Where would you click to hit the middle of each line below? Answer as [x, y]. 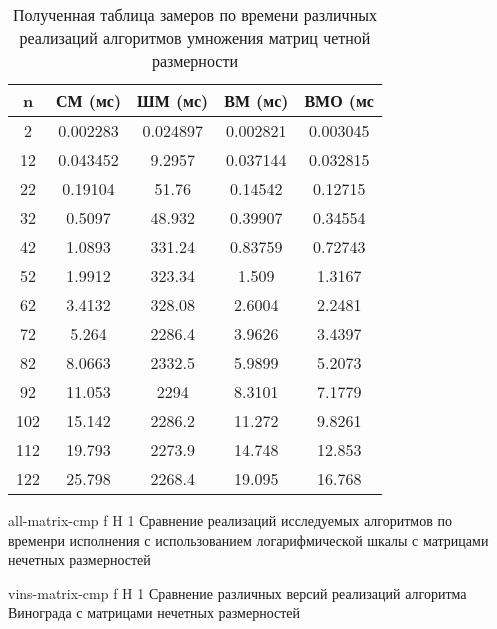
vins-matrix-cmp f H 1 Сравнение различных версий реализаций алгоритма [237, 592]
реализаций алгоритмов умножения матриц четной [195, 37]
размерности [194, 60]
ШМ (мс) [173, 100]
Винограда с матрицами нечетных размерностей [154, 612]
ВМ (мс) [256, 100]
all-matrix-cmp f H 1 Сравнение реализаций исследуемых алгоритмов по [230, 520]
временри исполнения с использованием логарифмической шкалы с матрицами [248, 539]
